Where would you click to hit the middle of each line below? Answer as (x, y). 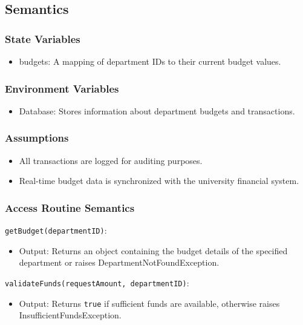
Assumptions (37, 138)
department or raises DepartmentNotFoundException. (119, 262)
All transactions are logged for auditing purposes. (111, 160)
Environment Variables (62, 88)
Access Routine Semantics (70, 207)
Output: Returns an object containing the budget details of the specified (153, 250)
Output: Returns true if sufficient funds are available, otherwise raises (149, 303)
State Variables (43, 38)
